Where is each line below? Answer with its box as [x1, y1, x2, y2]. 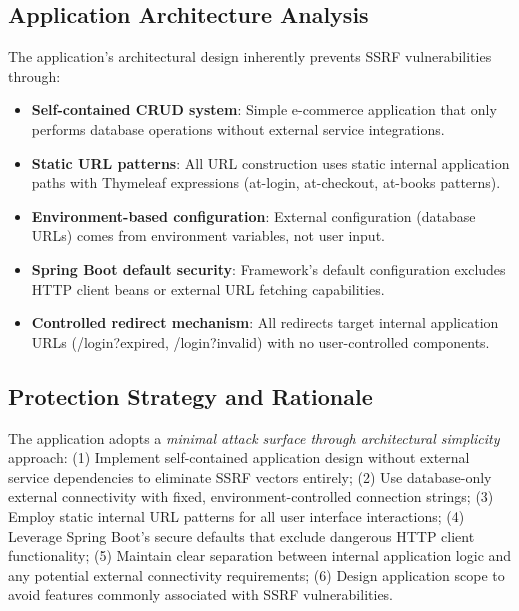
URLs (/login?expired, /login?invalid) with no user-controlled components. [31, 331, 490, 352]
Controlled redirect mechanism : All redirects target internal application [31, 312, 499, 333]
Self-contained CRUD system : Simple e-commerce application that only [31, 99, 497, 120]
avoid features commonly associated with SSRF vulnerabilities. [8, 584, 394, 605]
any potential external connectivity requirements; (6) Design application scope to [8, 564, 505, 585]
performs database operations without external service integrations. [31, 118, 445, 139]
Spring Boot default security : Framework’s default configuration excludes [31, 258, 506, 279]
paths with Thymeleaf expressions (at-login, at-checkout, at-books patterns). [31, 172, 501, 193]
